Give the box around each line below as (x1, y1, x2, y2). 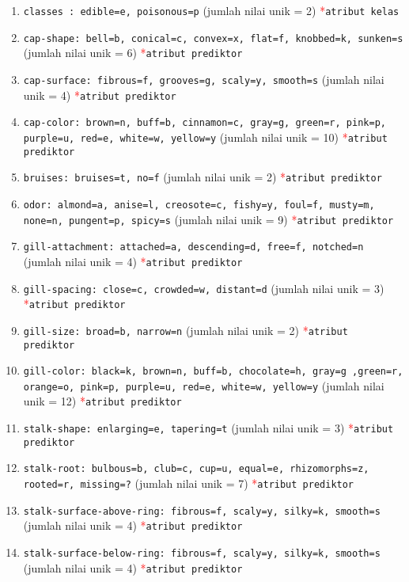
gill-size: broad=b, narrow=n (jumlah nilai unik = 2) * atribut (23, 321, 348, 338)
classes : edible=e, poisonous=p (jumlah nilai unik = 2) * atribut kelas (23, 2, 400, 18)
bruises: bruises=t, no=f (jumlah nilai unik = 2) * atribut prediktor (23, 169, 382, 185)
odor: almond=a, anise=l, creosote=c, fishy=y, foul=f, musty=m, (23, 199, 375, 211)
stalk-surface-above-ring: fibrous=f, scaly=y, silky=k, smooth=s (23, 505, 381, 517)
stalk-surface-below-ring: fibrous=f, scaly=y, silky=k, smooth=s (23, 548, 381, 560)
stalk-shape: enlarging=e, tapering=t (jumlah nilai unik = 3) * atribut (23, 420, 394, 436)
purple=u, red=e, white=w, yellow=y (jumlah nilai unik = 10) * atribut (23, 128, 388, 145)
